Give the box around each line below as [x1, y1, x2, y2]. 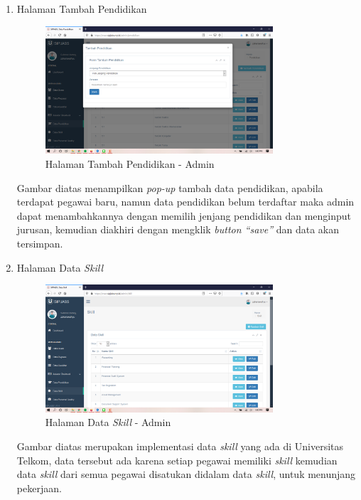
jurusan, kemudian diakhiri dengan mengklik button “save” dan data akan [16, 222, 340, 237]
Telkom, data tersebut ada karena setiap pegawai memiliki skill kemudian [16, 452, 338, 467]
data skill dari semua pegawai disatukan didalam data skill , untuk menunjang [16, 467, 356, 482]
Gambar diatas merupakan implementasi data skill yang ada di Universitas [16, 439, 344, 454]
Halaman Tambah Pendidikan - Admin [45, 156, 215, 171]
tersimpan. [16, 235, 63, 250]
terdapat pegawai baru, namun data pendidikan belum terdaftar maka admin [16, 194, 355, 209]
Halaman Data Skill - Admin [45, 415, 171, 430]
